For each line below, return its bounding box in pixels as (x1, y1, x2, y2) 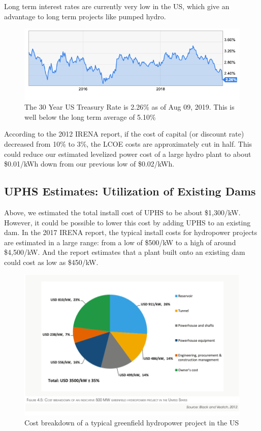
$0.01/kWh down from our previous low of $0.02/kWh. (4, 158, 175, 169)
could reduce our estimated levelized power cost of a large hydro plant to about (4, 148, 251, 159)
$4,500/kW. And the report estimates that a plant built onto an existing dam (4, 247, 245, 257)
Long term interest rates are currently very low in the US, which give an (4, 1, 230, 11)
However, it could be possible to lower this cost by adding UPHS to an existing (4, 217, 251, 227)
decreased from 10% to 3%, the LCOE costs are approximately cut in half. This (4, 139, 252, 149)
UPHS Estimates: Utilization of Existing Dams (4, 183, 256, 199)
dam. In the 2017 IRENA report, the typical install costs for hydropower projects (4, 227, 257, 238)
